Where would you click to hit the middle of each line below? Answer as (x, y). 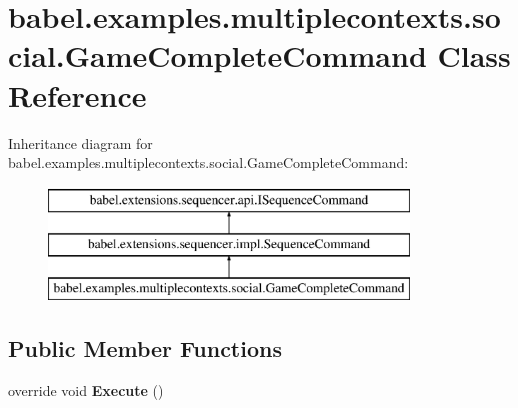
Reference (77, 94)
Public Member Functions (145, 348)
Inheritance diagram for (80, 142)
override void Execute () (86, 389)
